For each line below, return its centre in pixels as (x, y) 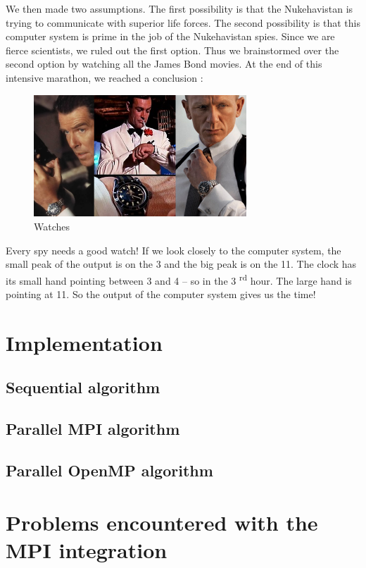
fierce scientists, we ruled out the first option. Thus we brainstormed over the (172, 50)
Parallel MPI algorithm (93, 429)
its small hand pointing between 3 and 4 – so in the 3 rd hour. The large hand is (179, 279)
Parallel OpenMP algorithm (109, 470)
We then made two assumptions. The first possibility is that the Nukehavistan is (179, 8)
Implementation (84, 342)
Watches (52, 226)
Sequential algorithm (83, 387)
